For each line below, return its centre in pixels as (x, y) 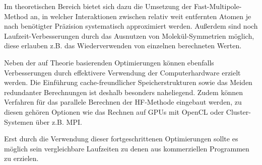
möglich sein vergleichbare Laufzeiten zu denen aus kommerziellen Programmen (127, 148)
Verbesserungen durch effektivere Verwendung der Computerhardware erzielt (122, 72)
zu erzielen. (21, 158)
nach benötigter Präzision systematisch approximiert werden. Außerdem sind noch (131, 26)
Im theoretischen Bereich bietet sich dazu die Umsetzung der (98, 6)
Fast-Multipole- (218, 6)
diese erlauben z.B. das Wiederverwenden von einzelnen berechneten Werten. (123, 46)
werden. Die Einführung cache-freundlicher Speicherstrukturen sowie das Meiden (128, 82)
